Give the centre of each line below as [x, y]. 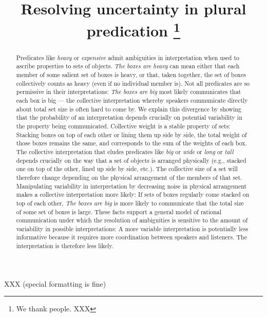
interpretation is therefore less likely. [65, 246]
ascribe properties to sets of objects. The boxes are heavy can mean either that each [128, 66]
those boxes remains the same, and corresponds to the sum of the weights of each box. [131, 143]
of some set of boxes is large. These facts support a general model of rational [119, 211]
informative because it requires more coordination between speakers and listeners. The [131, 237]
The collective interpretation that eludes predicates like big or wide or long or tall [125, 151]
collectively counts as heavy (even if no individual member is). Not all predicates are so [133, 83]
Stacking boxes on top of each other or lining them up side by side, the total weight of [131, 134]
